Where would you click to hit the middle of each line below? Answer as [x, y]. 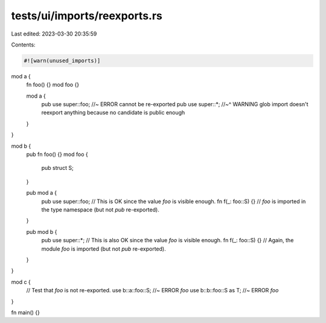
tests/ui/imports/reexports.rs [87, 16]
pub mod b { [42, 231]
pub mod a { [42, 193]
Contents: [23, 45]
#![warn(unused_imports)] [62, 61]
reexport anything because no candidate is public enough [113, 113]
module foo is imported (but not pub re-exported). [104, 249]
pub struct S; [57, 168]
